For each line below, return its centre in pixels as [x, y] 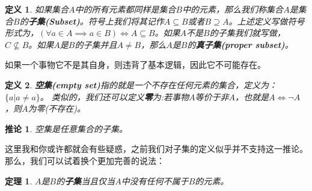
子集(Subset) [54, 21]
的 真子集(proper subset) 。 [240, 44]
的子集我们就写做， [247, 33]
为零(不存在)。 [57, 108]
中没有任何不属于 [155, 180]
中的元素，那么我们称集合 [233, 9]
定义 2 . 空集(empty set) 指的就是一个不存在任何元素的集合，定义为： [141, 84]
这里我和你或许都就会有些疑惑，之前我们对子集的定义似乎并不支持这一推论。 [156, 149]
